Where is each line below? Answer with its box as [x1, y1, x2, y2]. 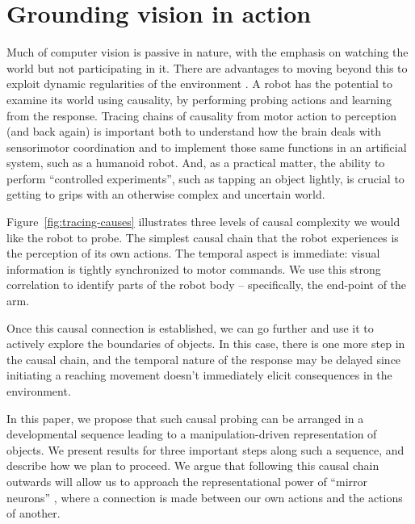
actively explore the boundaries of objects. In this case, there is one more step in [6, 335, 405, 352]
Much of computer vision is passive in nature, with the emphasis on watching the [6, 44, 409, 61]
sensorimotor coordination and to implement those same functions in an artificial [6, 138, 407, 155]
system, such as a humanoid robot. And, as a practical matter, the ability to [6, 154, 385, 171]
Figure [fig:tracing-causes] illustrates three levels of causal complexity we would [6, 213, 400, 230]
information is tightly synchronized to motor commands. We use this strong [6, 260, 381, 277]
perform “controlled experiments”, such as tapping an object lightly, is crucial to [6, 170, 405, 187]
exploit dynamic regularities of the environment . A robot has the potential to [6, 75, 392, 92]
